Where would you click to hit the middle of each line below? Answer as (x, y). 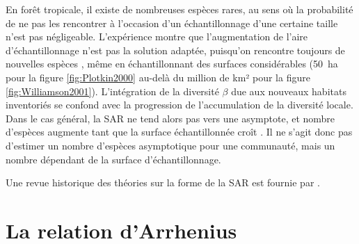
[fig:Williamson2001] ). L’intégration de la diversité (112, 91)
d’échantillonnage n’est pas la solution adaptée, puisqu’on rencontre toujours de (175, 50)
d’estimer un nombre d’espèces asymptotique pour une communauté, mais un (170, 145)
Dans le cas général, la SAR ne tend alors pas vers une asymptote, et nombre (170, 118)
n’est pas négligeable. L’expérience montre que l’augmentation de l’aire (157, 36)
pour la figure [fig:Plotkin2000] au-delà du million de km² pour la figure (158, 77)
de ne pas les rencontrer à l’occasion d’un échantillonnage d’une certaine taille (172, 23)
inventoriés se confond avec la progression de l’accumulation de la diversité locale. (179, 105)
